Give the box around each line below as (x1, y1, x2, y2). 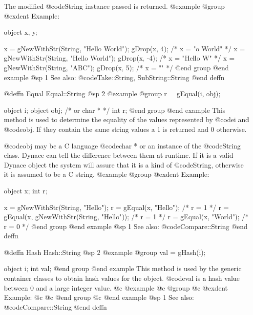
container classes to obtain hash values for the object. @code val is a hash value (4, 273, 240, 283)
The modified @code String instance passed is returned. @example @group (4, 1, 225, 11)
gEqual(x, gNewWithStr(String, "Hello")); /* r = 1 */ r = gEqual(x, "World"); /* (4, 211, 249, 222)
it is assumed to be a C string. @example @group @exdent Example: (4, 169, 210, 179)
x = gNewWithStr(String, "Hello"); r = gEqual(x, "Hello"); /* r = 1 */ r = (4, 202, 229, 212)
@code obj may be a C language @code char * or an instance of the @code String (4, 140, 241, 150)
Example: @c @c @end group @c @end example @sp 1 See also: (4, 292, 194, 302)
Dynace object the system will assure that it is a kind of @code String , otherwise (4, 159, 244, 169)
